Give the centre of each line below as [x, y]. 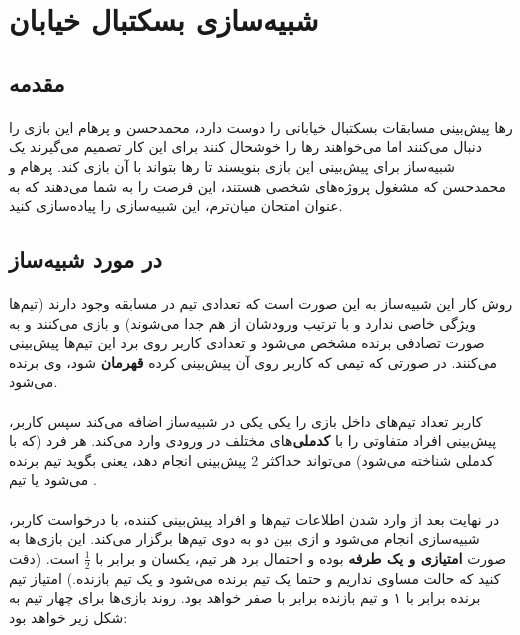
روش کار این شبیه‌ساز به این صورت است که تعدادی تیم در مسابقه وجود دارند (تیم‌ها [261, 303]
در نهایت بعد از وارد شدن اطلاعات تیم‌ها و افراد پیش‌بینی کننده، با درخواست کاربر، [254, 518]
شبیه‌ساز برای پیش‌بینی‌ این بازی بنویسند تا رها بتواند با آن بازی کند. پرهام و [232, 165]
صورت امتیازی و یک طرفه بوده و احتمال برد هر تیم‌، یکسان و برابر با [301, 557]
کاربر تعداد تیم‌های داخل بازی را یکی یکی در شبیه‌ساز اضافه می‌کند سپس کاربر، [246, 420]
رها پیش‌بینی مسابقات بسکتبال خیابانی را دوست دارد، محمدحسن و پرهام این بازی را [261, 126]
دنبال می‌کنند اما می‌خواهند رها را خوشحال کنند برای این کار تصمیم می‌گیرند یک [245, 146]
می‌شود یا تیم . [53, 479]
